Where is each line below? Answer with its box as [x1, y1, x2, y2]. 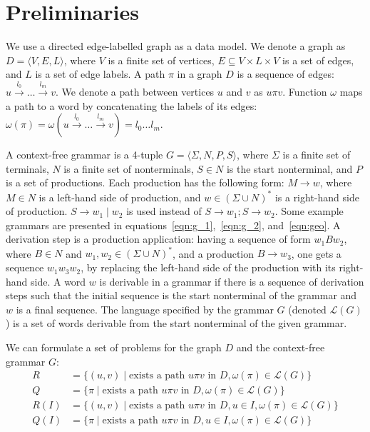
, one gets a [291, 246, 341, 261]
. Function [282, 84, 327, 99]
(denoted [288, 301, 327, 316]
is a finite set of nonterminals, [63, 161, 194, 176]
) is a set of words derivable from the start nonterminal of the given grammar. [6, 316, 347, 331]
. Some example [274, 204, 344, 218]
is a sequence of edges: [237, 66, 334, 81]
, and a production [173, 246, 255, 261]
